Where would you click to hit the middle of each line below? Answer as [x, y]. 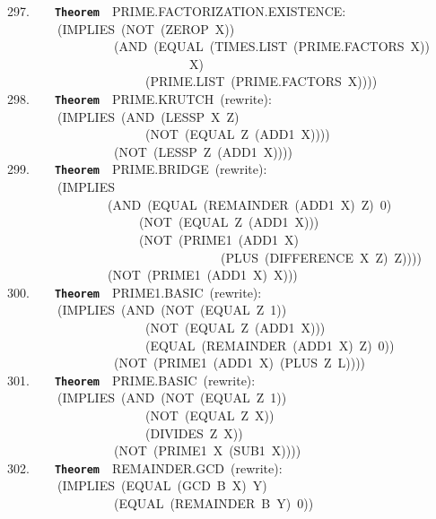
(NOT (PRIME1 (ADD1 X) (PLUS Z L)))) [240, 363]
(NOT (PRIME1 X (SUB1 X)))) [207, 450]
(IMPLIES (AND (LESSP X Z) [148, 116]
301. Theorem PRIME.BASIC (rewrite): [131, 380]
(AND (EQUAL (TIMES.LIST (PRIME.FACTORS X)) [272, 46]
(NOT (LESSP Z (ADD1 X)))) [203, 151]
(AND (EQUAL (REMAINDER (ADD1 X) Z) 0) [249, 204]
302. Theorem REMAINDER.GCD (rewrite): [145, 467]
